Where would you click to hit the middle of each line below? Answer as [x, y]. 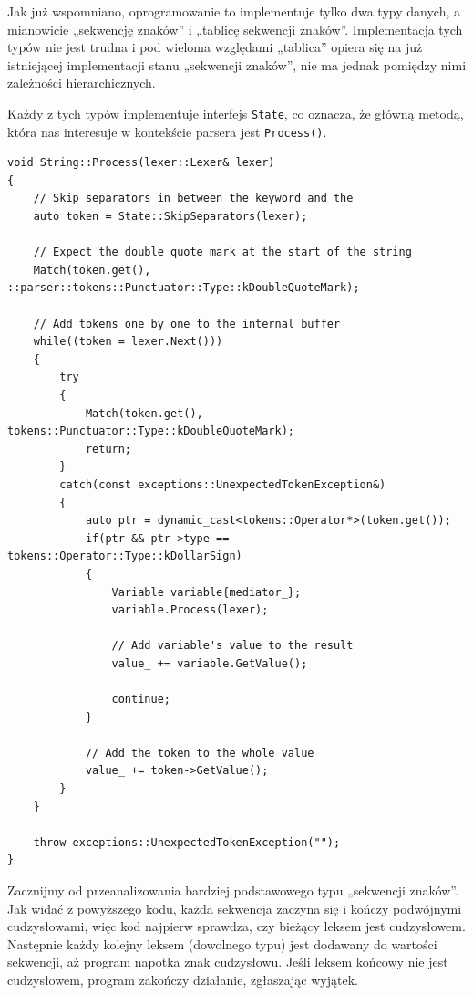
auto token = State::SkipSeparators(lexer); [170, 217]
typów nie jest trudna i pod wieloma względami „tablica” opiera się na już [215, 47]
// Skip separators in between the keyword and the [193, 199]
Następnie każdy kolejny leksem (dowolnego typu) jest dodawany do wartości [222, 943]
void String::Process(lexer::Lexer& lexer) [141, 163]
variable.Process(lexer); [190, 610]
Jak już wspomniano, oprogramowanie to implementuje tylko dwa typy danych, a [234, 11]
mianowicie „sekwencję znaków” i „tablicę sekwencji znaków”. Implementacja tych [235, 29]
